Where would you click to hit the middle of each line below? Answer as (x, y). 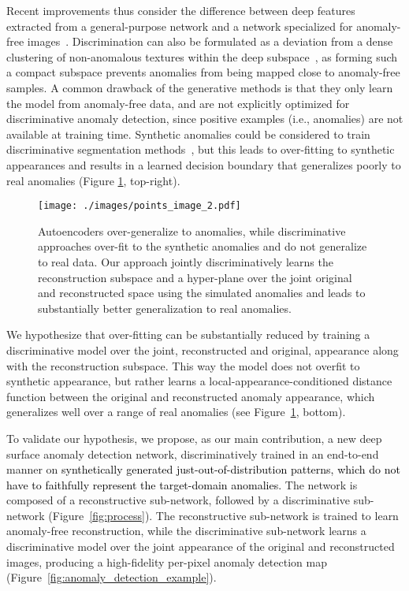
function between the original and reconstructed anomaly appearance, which (191, 396)
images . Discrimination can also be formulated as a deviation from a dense (210, 41)
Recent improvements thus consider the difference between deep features (181, 10)
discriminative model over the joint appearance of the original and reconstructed (201, 546)
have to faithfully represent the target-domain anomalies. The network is (182, 484)
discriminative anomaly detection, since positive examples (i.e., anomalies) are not (205, 119)
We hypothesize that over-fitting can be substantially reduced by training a (188, 335)
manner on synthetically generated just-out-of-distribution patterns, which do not (203, 469)
